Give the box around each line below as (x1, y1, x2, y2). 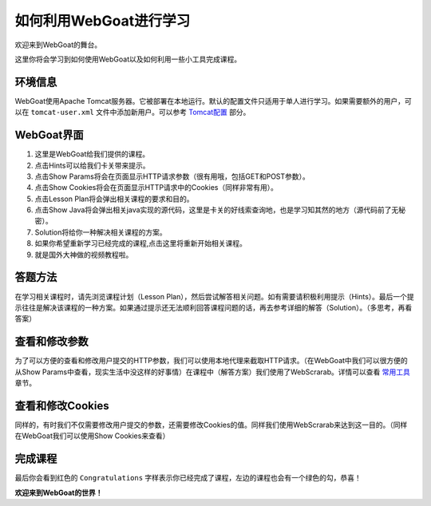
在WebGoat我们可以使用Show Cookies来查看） (14, 431, 170, 441)
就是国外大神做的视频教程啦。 (34, 250, 133, 259)
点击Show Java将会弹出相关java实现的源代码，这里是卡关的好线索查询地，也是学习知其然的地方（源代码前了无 (34, 205, 399, 215)
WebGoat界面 (14, 128, 84, 142)
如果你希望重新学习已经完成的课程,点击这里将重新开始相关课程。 (34, 239, 247, 248)
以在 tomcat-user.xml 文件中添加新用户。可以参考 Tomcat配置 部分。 (14, 108, 251, 117)
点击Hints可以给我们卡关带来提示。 (34, 160, 150, 170)
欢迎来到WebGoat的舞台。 (14, 40, 102, 49)
